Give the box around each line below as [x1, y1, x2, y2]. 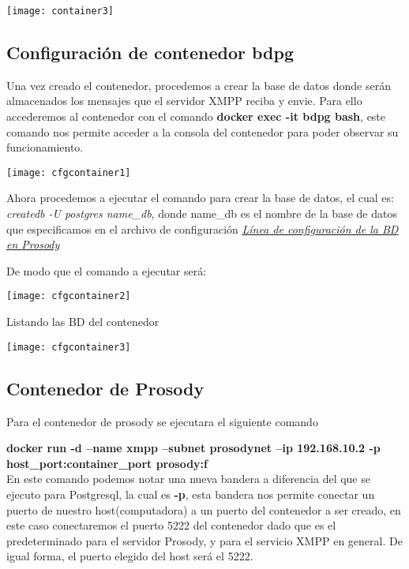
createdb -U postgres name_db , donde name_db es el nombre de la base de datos [6, 205, 397, 222]
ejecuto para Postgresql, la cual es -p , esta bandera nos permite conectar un [6, 485, 375, 502]
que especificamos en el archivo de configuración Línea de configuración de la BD [6, 220, 399, 237]
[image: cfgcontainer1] [6, 167, 131, 178]
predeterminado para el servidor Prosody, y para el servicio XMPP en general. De [6, 532, 403, 548]
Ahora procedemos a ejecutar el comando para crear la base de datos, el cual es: [6, 189, 394, 206]
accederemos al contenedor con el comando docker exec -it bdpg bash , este [6, 108, 386, 125]
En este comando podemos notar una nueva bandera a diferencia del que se [6, 470, 370, 487]
